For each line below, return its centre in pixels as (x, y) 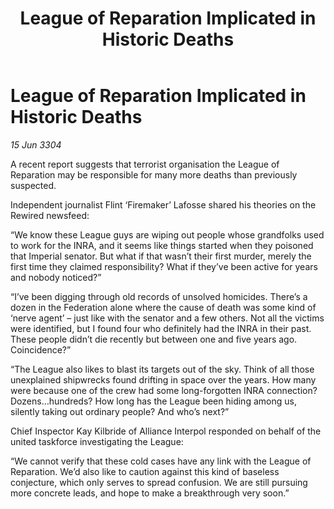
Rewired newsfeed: (50, 215)
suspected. (33, 185)
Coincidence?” (41, 349)
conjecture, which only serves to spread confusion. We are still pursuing (159, 482)
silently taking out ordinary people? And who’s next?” (120, 411)
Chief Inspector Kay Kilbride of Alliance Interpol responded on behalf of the (166, 431)
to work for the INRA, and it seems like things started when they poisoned (162, 245)
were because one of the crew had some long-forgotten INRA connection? (164, 390)
